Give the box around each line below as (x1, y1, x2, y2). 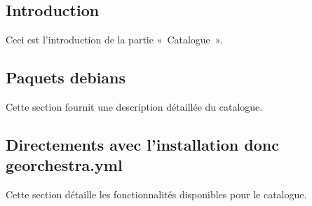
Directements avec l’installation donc (6, 133, 279, 155)
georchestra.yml (6, 154, 123, 176)
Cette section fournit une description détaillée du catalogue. (6, 99, 263, 114)
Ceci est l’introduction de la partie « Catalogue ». (6, 32, 223, 47)
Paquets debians (6, 67, 126, 88)
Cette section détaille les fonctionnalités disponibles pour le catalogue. (6, 187, 307, 202)
